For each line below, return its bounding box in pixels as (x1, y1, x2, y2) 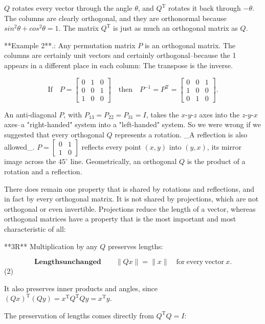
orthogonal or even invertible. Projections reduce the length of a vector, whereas (4, 203, 256, 214)
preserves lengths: (108, 240, 163, 251)
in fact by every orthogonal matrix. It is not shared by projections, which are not (4, 193, 259, 204)
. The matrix (58, 23, 99, 33)
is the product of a (187, 156, 246, 167)
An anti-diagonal (4, 109, 57, 119)
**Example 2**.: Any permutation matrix (4, 39, 136, 50)
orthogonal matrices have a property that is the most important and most (4, 213, 236, 224)
